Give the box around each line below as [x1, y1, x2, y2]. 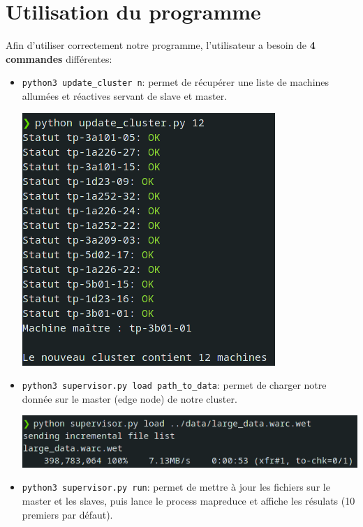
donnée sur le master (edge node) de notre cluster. [22, 391, 237, 406]
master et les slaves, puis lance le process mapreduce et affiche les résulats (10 [22, 493, 355, 507]
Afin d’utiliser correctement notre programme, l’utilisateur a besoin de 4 [6, 38, 316, 52]
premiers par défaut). [22, 507, 113, 521]
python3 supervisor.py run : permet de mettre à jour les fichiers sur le [22, 480, 330, 494]
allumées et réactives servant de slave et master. [22, 88, 228, 103]
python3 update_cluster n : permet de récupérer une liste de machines [22, 75, 329, 89]
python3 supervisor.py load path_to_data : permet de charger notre [22, 378, 327, 392]
